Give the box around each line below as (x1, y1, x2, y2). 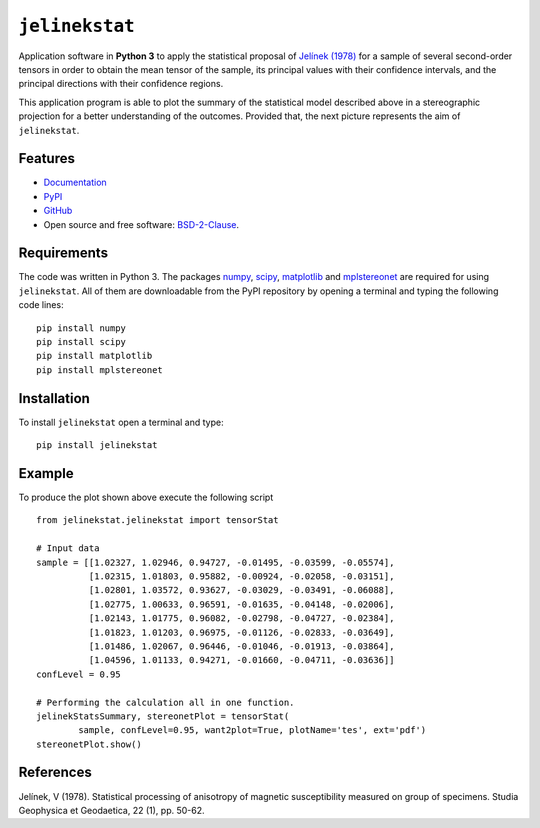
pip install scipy (36, 336, 127, 348)
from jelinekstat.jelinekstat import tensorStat (36, 515, 279, 526)
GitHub (43, 205, 73, 217)
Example (18, 465, 74, 482)
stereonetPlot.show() (36, 738, 142, 750)
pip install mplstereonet (36, 364, 164, 375)
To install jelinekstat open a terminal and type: (18, 416, 224, 428)
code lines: (18, 299, 64, 311)
